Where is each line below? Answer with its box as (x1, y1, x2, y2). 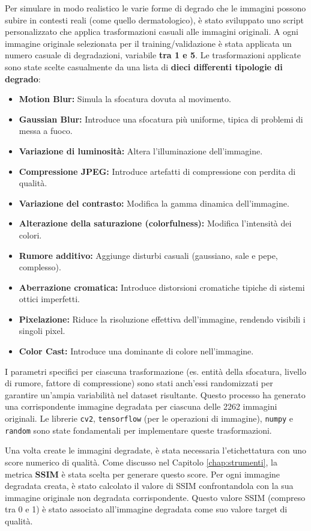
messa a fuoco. (19, 124, 73, 137)
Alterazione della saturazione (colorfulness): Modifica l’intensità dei (19, 217, 292, 229)
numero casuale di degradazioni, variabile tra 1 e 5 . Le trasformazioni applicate (5, 49, 301, 61)
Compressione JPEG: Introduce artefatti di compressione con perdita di (19, 165, 296, 177)
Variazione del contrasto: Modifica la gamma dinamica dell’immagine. (19, 196, 289, 209)
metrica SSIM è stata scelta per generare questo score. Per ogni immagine (5, 467, 280, 480)
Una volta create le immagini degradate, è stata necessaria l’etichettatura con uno (5, 444, 307, 457)
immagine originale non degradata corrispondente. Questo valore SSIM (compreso (5, 491, 306, 503)
